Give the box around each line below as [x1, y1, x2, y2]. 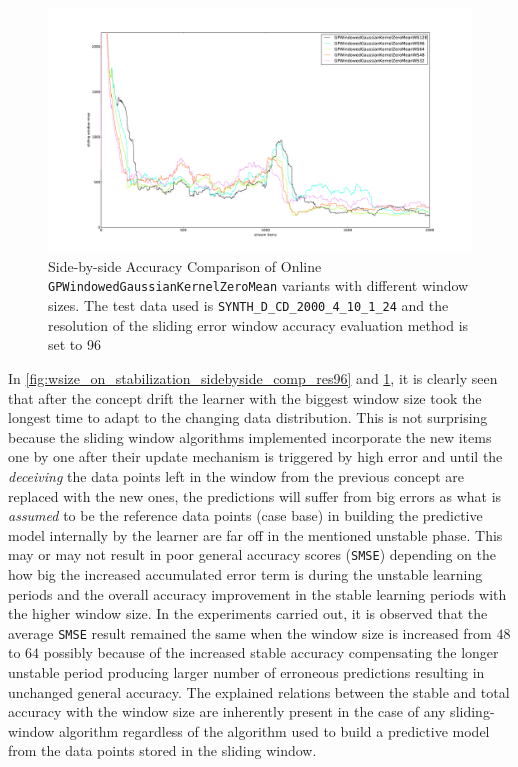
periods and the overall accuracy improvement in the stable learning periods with [8, 583, 507, 604]
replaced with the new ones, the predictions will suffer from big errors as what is [8, 485, 502, 506]
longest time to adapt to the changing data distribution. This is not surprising [8, 407, 488, 428]
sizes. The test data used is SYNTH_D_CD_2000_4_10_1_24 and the [48, 295, 449, 316]
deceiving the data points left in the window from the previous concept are [8, 465, 464, 486]
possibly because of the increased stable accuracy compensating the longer [43, 642, 499, 663]
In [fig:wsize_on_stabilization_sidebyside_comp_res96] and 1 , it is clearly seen [8, 367, 498, 388]
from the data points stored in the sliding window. [8, 740, 317, 761]
